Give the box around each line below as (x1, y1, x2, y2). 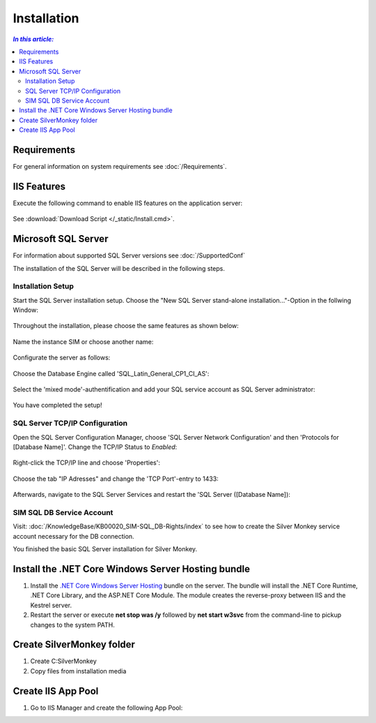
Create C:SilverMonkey (30, 657, 97, 666)
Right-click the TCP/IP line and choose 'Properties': (13, 459, 160, 467)
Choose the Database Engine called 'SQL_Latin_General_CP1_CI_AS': (13, 369, 210, 378)
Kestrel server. (30, 601, 72, 609)
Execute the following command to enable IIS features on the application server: (13, 199, 243, 207)
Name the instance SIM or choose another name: (13, 337, 154, 345)
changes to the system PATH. (30, 620, 115, 629)
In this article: (13, 35, 54, 43)
